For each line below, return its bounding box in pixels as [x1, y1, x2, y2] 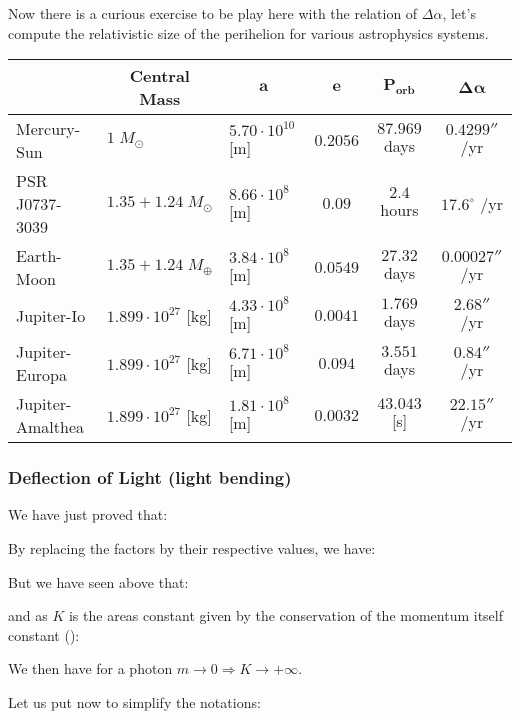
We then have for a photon [8, 658, 173, 679]
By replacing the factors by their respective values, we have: [8, 538, 376, 558]
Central [129, 64, 190, 88]
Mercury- [16, 117, 81, 141]
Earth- [16, 244, 62, 268]
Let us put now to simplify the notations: [8, 691, 261, 712]
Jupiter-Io [16, 303, 86, 327]
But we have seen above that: [8, 571, 189, 592]
